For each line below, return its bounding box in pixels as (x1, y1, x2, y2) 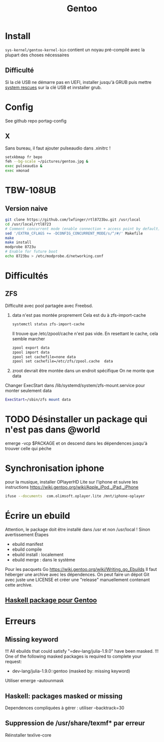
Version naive (5, 204, 48, 212)
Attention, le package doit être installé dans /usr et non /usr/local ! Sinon (5, 526, 150, 532)
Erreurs (5, 616, 36, 627)
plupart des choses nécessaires (5, 52, 69, 58)
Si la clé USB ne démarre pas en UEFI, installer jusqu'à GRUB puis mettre (5, 79, 152, 85)
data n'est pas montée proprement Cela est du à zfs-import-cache (12, 312, 146, 318)
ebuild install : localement (12, 551, 63, 557)
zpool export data (12, 345, 50, 350)
